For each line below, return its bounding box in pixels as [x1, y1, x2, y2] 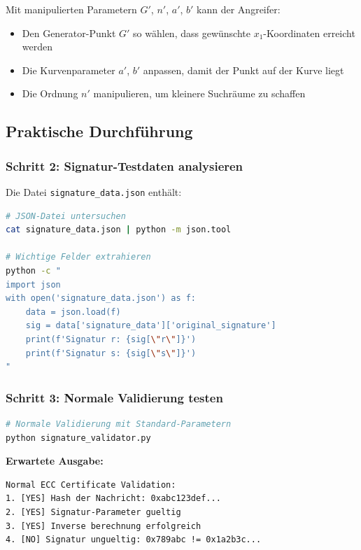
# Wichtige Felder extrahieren [6, 252, 151, 262]
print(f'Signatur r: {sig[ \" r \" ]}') [25, 334, 197, 344]
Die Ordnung [22, 86, 78, 101]
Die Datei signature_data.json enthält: [6, 184, 182, 199]
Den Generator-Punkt [22, 25, 116, 40]
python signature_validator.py [6, 432, 151, 443]
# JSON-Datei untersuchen [6, 211, 126, 221]
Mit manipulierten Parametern [6, 2, 137, 16]
